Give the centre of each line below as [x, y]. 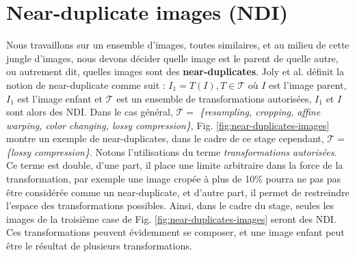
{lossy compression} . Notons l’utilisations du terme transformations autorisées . [172, 151]
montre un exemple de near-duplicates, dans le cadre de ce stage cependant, [165, 138]
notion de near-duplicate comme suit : [86, 84]
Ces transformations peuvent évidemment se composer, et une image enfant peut [175, 232]
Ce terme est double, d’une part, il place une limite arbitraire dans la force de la [175, 165]
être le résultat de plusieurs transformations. [99, 246]
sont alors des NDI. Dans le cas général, [90, 112]
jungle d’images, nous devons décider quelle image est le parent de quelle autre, [172, 58]
